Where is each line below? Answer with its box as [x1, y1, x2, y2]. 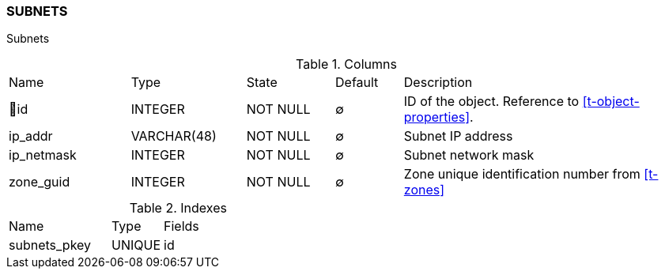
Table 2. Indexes [129, 200, 227, 217]
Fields [164, 218, 199, 235]
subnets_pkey [9, 237, 92, 254]
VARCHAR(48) [130, 128, 217, 145]
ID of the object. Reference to [403, 93, 580, 110]
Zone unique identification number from [403, 166, 640, 183]
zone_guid [9, 174, 70, 190]
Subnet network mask [403, 147, 535, 164]
